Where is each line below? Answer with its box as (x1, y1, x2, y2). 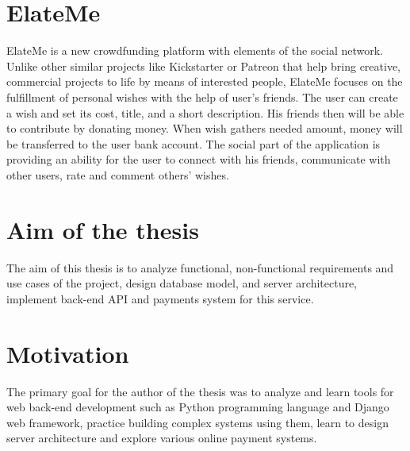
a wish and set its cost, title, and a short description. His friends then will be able (6, 104, 404, 121)
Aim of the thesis (6, 213, 199, 245)
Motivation (6, 337, 129, 369)
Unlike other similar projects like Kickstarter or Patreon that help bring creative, (6, 57, 401, 74)
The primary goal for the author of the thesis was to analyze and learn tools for (6, 383, 394, 399)
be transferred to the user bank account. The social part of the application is (6, 135, 381, 152)
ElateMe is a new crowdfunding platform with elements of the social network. (6, 42, 383, 59)
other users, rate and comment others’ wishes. (6, 166, 229, 183)
